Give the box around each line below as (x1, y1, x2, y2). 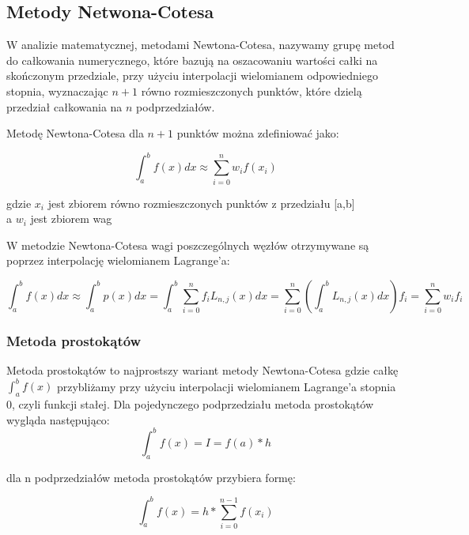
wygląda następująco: (6, 411, 110, 428)
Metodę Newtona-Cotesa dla (6, 125, 144, 141)
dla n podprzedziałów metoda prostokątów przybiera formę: (6, 469, 296, 485)
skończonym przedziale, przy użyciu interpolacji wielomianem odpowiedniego (6, 67, 378, 84)
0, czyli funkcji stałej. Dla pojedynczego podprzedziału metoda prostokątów (6, 396, 374, 413)
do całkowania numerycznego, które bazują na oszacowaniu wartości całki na (6, 51, 378, 68)
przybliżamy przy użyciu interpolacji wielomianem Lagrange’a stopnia (56, 378, 396, 394)
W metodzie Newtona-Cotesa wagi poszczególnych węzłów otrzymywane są (6, 236, 369, 253)
